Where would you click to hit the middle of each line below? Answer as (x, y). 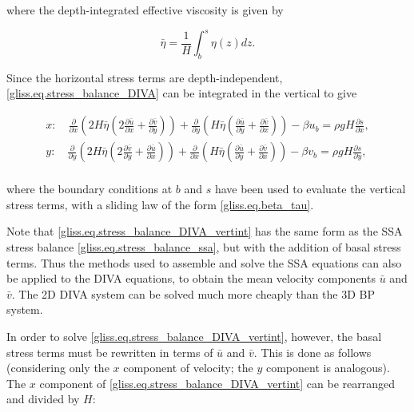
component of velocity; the (188, 368)
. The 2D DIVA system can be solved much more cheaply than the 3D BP (193, 293)
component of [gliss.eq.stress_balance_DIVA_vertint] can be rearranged (217, 383)
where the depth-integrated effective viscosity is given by (145, 10)
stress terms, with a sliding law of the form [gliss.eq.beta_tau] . (160, 204)
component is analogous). (328, 368)
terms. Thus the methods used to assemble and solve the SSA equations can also (204, 262)
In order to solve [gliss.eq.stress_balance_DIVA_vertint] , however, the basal (194, 336)
